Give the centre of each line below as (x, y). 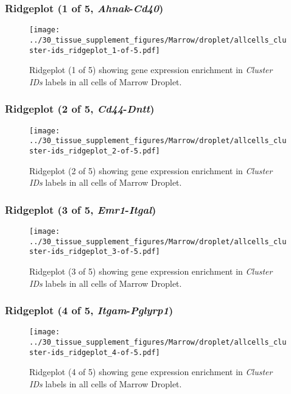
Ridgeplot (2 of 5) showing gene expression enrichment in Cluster (151, 170)
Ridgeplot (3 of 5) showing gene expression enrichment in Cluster (151, 271)
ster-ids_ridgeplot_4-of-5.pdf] (95, 352)
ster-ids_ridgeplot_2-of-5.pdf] (95, 151)
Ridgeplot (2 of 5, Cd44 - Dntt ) (80, 109)
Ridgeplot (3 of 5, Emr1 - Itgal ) (81, 209)
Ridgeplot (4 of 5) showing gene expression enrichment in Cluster (151, 372)
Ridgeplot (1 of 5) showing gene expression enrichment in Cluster (151, 70)
